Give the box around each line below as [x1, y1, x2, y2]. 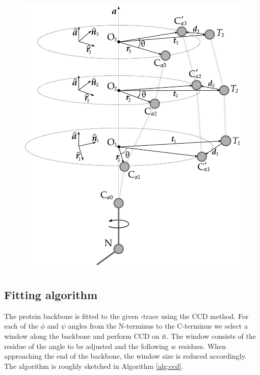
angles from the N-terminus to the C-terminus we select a [68, 320, 248, 331]
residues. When [178, 340, 226, 351]
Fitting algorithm [4, 286, 98, 302]
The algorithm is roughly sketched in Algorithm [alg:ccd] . [4, 360, 184, 371]
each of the [4, 320, 38, 331]
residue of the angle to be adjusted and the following [4, 340, 169, 351]
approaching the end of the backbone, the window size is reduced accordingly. [4, 351, 247, 361]
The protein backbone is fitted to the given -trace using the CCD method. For [4, 310, 249, 321]
